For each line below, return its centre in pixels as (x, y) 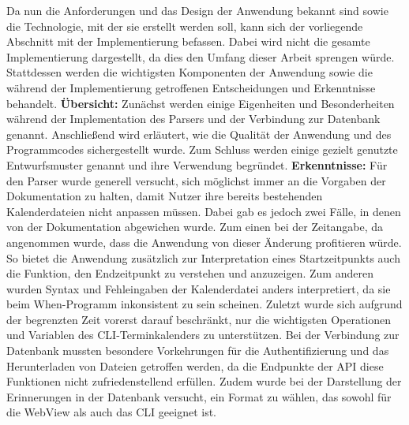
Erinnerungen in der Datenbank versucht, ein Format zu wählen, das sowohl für (199, 396)
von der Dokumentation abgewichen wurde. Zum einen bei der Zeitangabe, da (195, 227)
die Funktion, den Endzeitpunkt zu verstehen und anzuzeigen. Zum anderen (190, 273)
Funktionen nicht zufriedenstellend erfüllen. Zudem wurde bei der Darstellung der (204, 381)
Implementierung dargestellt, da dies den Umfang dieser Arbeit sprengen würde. (201, 56)
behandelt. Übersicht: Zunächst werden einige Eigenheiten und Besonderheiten (201, 103)
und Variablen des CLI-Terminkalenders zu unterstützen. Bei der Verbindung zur (203, 335)
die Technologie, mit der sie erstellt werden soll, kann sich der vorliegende (185, 26)
